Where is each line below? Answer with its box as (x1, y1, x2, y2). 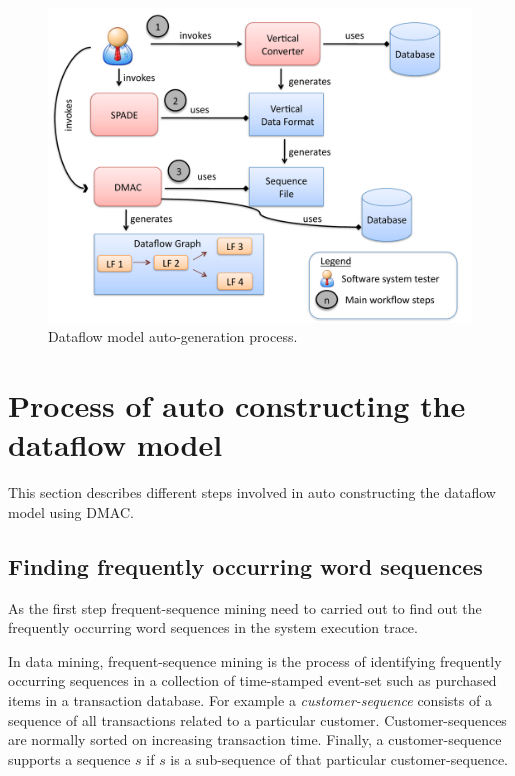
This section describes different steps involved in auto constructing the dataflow (8, 482, 496, 503)
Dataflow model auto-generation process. (48, 326, 298, 347)
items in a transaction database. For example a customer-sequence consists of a (8, 689, 492, 710)
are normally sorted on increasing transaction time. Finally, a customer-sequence (8, 729, 502, 750)
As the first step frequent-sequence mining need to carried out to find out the (8, 597, 482, 618)
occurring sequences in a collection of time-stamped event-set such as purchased (8, 670, 497, 691)
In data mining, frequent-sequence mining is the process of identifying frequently (8, 650, 502, 671)
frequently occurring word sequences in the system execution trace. (8, 617, 418, 638)
